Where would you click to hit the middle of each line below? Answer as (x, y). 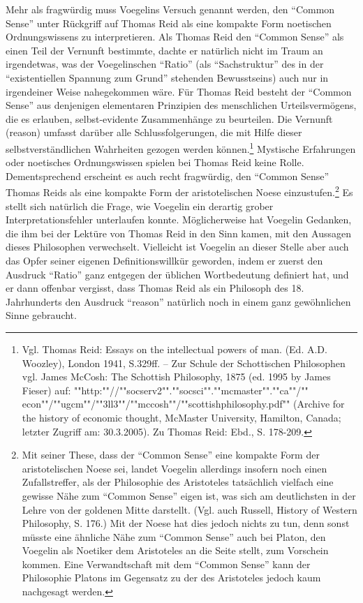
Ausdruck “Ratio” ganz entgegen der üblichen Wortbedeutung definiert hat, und (177, 274)
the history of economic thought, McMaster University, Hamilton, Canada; (181, 417)
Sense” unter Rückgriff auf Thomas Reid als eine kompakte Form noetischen (169, 23)
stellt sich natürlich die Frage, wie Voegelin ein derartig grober (140, 206)
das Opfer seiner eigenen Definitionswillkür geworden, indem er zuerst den (164, 260)
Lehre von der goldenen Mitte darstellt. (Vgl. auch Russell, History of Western (190, 509)
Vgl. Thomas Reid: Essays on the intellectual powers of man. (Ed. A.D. (175, 349)
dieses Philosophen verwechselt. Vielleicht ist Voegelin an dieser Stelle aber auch (177, 247)
